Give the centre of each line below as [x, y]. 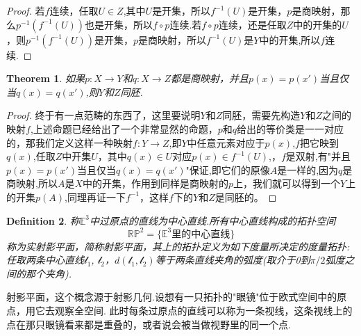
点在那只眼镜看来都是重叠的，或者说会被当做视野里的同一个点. [149, 324]
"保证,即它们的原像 [228, 169]
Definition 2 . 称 [43, 220]
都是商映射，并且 [210, 78]
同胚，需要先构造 [261, 115]
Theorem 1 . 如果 [45, 78]
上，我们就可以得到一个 [287, 183]
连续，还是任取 [252, 24]
